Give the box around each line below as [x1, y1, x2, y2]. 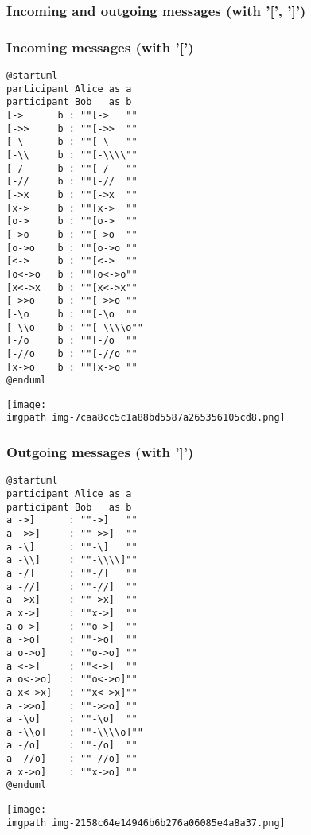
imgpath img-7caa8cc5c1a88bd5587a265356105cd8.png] [6, 412, 286, 424]
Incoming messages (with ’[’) [6, 37, 194, 56]
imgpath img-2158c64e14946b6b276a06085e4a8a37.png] [6, 817, 286, 829]
